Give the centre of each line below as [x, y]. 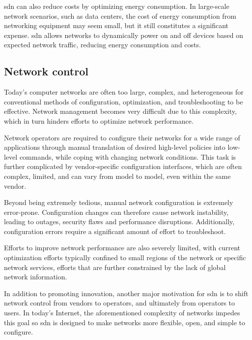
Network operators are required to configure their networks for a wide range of [122, 137]
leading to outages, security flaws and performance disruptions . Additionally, [119, 221]
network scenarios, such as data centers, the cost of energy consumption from [120, 16]
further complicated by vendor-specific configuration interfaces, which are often [123, 166]
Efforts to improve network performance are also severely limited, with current [122, 248]
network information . [36, 277]
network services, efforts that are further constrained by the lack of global [115, 267]
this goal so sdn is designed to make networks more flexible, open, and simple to [125, 322]
